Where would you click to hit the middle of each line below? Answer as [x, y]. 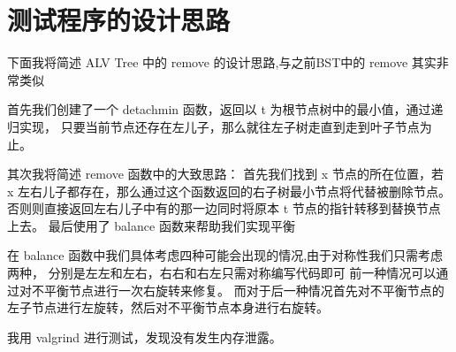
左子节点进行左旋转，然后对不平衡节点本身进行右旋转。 [168, 307]
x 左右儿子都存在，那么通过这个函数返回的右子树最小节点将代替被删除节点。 [229, 191]
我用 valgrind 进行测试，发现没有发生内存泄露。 [144, 337]
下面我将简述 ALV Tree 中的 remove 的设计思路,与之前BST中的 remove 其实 [222, 62]
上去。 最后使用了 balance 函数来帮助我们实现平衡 [151, 225]
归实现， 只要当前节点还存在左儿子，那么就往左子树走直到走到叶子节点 [213, 126]
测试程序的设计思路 [119, 20]
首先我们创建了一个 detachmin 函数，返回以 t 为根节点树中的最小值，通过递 [225, 109]
